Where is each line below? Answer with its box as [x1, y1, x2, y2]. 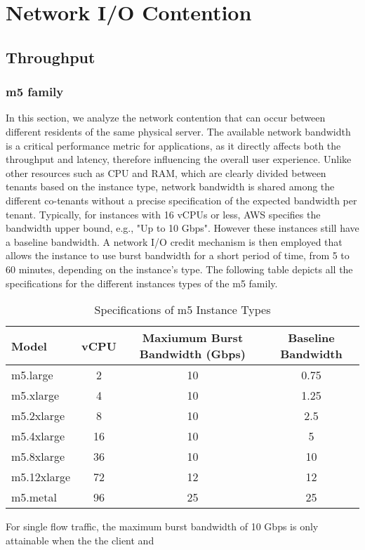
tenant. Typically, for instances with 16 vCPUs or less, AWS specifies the [6, 207, 321, 221]
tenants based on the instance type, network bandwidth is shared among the [6, 179, 335, 194]
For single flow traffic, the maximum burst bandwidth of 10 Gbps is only [6, 519, 319, 534]
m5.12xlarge [11, 469, 71, 485]
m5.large [11, 367, 53, 384]
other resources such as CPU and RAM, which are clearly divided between [6, 165, 326, 180]
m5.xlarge [11, 387, 60, 404]
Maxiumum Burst [142, 329, 244, 346]
